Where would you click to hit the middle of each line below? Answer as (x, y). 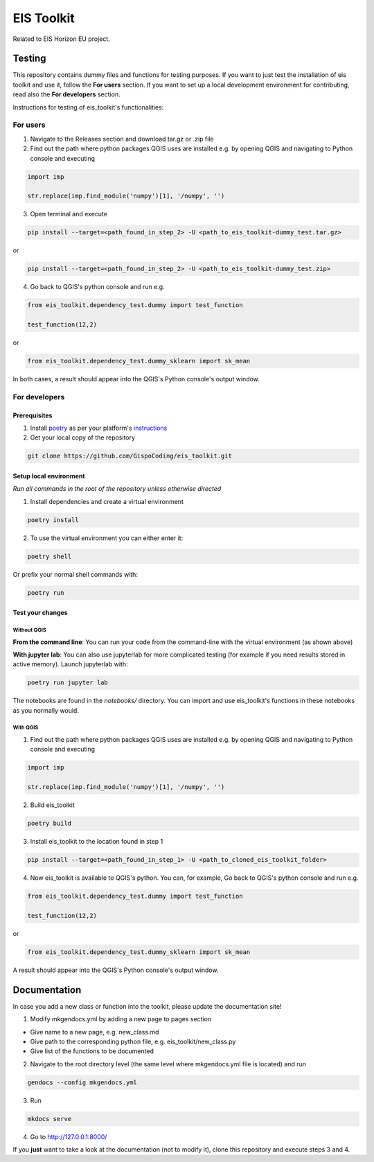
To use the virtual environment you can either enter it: (107, 538)
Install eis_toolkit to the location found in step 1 (97, 842)
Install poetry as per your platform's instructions (99, 428)
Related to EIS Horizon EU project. (61, 39)
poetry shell (50, 556)
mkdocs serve (50, 1119)
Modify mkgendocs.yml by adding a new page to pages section (121, 1019)
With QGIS (26, 728)
